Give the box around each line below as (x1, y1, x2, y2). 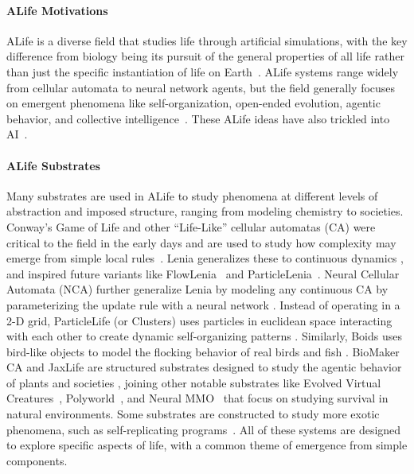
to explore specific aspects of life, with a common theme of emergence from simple (6, 437, 408, 453)
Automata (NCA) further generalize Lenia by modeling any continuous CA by (6, 281, 389, 297)
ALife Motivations (6, 2, 108, 18)
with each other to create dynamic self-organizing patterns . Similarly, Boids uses (6, 328, 402, 344)
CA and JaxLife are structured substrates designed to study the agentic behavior (6, 359, 402, 375)
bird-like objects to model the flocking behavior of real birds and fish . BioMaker (6, 343, 400, 359)
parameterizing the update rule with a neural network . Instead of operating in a (6, 296, 400, 313)
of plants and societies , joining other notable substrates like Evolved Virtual (6, 374, 381, 390)
